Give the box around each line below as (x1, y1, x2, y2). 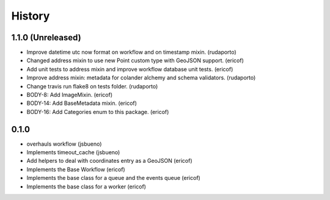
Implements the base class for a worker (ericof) (26, 183, 147, 190)
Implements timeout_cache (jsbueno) (26, 149, 120, 156)
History (11, 9, 50, 23)
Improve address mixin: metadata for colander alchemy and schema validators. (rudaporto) (26, 74, 256, 82)
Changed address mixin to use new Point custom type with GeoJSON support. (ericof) (26, 57, 244, 64)
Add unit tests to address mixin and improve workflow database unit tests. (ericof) (26, 65, 233, 73)
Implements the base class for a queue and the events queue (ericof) (26, 174, 201, 182)
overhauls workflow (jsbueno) (26, 140, 102, 148)
